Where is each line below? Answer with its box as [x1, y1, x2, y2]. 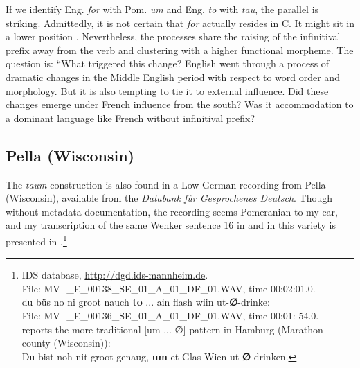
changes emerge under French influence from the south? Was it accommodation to [6, 97, 354, 112]
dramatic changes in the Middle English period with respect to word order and [6, 69, 340, 84]
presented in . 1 [6, 231, 67, 248]
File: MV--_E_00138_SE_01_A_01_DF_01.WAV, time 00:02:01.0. [21, 281, 316, 295]
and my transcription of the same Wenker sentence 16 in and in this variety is [6, 218, 336, 232]
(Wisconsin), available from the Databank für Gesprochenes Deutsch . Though [6, 191, 333, 205]
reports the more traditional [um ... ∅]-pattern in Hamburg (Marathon [21, 322, 323, 336]
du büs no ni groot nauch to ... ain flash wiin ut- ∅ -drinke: [21, 295, 270, 309]
